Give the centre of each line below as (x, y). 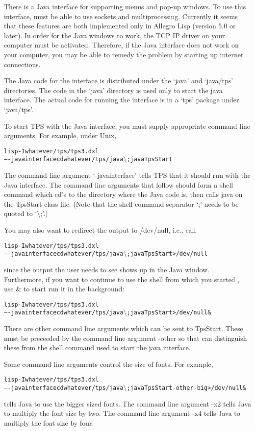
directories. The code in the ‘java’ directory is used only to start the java (113, 90)
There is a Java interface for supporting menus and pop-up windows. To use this (125, 6)
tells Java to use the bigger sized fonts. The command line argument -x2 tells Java (127, 403)
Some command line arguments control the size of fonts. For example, (109, 364)
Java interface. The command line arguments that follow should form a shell (119, 184)
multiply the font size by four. (49, 422)
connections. (22, 64)
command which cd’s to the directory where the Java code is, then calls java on (123, 194)
